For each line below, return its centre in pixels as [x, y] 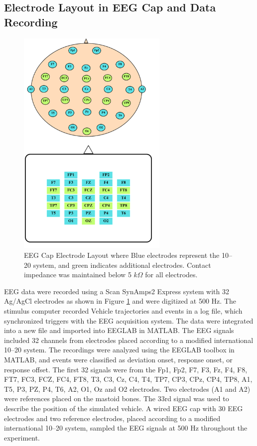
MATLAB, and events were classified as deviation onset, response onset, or [118, 359]
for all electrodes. [171, 275]
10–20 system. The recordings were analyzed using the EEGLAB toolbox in [119, 350]
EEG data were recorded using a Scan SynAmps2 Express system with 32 [117, 291]
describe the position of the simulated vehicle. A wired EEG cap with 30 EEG [124, 408]
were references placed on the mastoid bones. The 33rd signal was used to [117, 398]
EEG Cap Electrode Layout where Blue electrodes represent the [122, 255]
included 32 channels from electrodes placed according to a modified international [129, 340]
